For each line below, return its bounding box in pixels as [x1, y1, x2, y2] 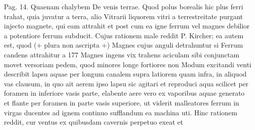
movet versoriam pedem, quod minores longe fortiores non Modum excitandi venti [4, 59, 252, 69]
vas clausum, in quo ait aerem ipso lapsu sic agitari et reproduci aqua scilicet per [4, 78, 249, 88]
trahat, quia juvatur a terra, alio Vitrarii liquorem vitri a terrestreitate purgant [4, 11, 243, 21]
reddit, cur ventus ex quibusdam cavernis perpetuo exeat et [4, 117, 183, 127]
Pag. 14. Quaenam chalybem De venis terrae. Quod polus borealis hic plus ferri [4, 1, 243, 11]
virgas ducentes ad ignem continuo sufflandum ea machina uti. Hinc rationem [4, 107, 237, 117]
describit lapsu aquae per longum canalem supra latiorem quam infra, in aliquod [4, 69, 247, 79]
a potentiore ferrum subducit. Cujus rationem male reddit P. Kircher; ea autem [4, 30, 244, 40]
